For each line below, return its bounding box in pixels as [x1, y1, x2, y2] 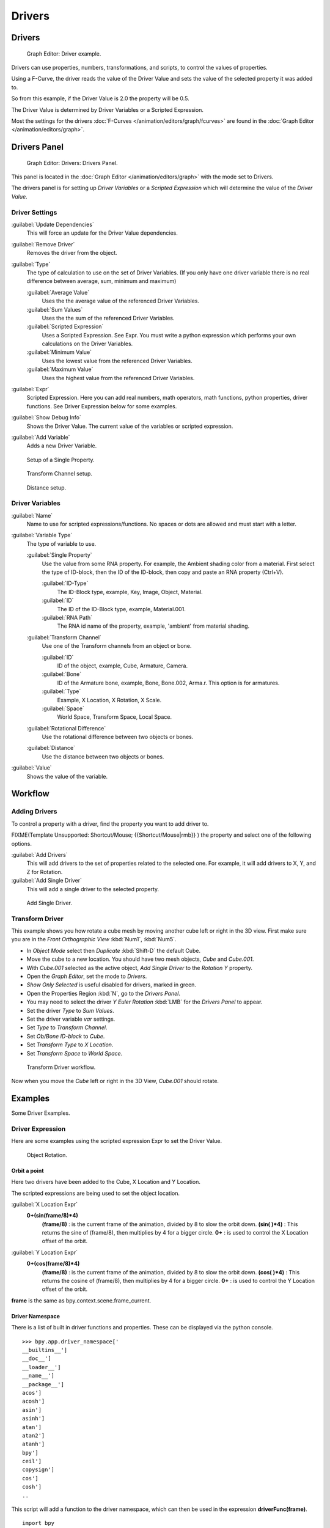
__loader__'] [22, 1364, 61, 1370]
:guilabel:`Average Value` [26, 288, 90, 296]
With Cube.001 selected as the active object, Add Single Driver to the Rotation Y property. [26, 964, 253, 971]
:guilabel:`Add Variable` [11, 434, 70, 441]
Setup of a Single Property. [26, 456, 95, 463]
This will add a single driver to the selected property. [26, 885, 159, 892]
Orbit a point [11, 1167, 44, 1174]
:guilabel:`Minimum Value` [26, 348, 92, 356]
